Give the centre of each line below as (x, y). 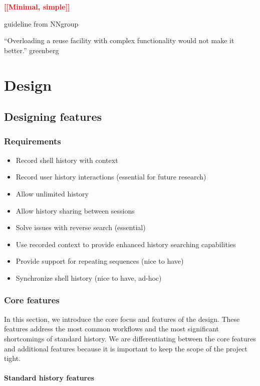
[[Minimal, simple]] (37, 7)
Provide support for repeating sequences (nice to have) (100, 261)
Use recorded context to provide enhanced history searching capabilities (126, 244)
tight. (13, 358)
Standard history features (49, 378)
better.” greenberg (32, 50)
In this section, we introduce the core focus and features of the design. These (122, 319)
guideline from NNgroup (41, 23)
